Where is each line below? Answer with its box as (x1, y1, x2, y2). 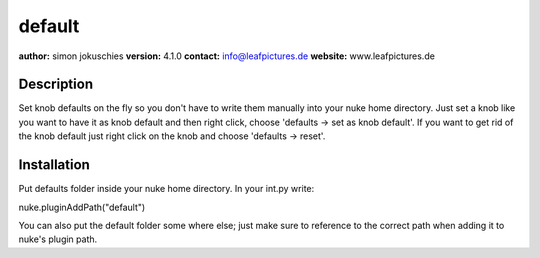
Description (18, 76, 94, 93)
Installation (18, 156, 90, 174)
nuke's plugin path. (18, 233, 98, 245)
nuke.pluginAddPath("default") (18, 201, 146, 213)
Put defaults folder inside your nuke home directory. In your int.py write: (18, 183, 315, 195)
